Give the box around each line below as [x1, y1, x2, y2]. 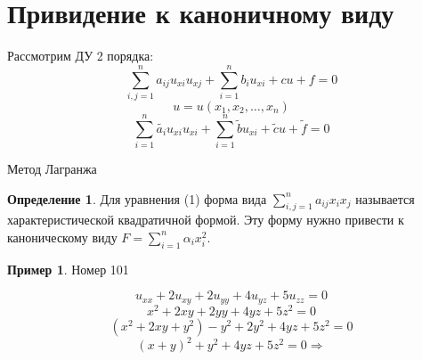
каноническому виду [7, 227, 118, 246]
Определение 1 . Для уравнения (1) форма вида [7, 189, 267, 208]
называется [355, 189, 415, 208]
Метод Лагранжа [7, 159, 97, 177]
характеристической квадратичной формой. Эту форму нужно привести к [7, 210, 404, 229]
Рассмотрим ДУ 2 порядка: [7, 46, 154, 65]
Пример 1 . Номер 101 [7, 259, 129, 278]
